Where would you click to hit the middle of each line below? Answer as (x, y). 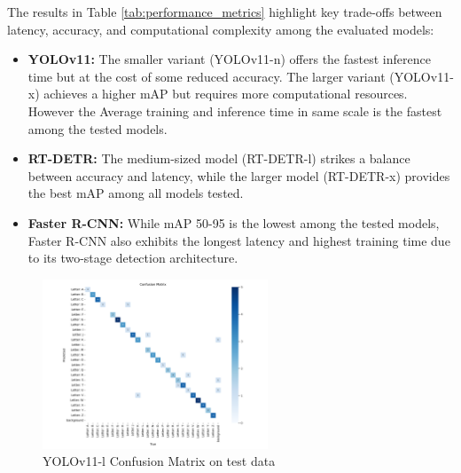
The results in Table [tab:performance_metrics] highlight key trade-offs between (225, 12)
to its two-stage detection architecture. (133, 258)
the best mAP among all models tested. (136, 193)
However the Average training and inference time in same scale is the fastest (235, 110)
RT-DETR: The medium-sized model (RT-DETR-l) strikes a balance (219, 158)
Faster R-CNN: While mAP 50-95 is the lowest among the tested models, (234, 222)
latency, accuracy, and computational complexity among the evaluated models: (221, 29)
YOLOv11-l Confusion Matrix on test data (159, 461)
